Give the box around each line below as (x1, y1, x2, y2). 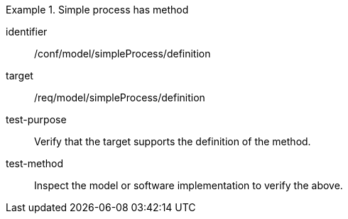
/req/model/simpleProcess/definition (34, 91, 205, 103)
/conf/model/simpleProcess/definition (34, 47, 211, 60)
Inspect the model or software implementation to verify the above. (34, 179, 343, 191)
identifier (6, 26, 48, 38)
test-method (6, 157, 63, 169)
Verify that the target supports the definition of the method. (34, 135, 311, 147)
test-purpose (6, 113, 67, 125)
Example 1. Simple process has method (6, 4, 189, 16)
